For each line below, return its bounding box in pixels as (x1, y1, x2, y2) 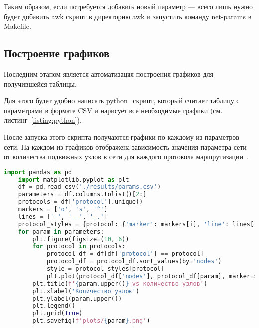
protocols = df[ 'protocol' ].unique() (18, 198, 143, 206)
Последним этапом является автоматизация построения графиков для (4, 68, 213, 79)
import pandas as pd (4, 168, 72, 176)
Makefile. (4, 21, 31, 31)
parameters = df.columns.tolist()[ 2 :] (18, 191, 147, 198)
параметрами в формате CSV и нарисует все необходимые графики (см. (4, 105, 223, 115)
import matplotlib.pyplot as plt (18, 176, 129, 183)
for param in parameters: (18, 228, 104, 235)
